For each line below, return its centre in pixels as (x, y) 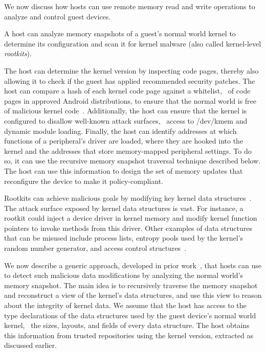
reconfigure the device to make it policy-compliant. (84, 181)
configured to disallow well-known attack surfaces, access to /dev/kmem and (126, 120)
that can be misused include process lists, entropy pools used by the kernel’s (124, 238)
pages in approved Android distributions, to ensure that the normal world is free (130, 100)
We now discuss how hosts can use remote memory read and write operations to (130, 6)
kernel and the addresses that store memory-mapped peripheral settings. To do (128, 150)
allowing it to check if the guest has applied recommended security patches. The (130, 80)
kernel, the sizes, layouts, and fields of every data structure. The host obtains (127, 325)
